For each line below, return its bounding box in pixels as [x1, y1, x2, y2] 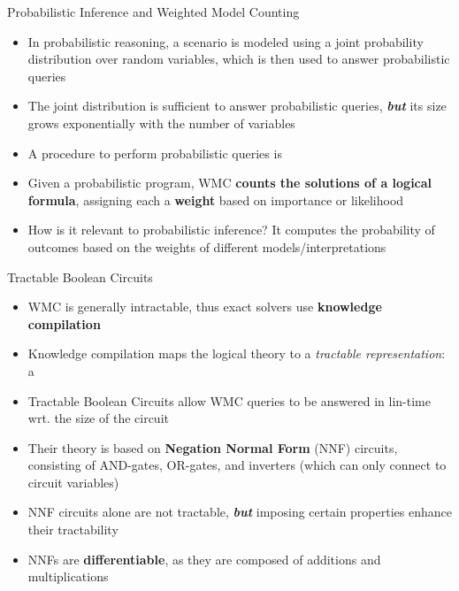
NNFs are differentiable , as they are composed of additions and [27, 549, 381, 568]
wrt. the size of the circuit [27, 409, 169, 427]
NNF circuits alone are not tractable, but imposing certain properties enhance [27, 503, 452, 521]
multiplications [27, 567, 109, 586]
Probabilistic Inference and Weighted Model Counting [7, 3, 300, 20]
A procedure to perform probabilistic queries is [27, 143, 282, 162]
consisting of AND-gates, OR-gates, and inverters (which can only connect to [27, 456, 447, 474]
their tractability [27, 520, 119, 539]
